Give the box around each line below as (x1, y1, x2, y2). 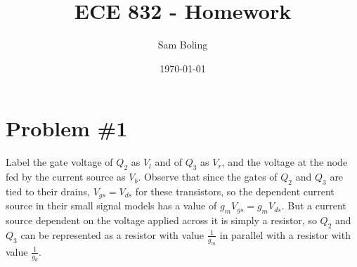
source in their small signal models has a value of (6, 198, 217, 213)
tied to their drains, (6, 183, 90, 198)
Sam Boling (157, 37, 208, 52)
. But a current (281, 198, 346, 213)
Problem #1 (6, 114, 128, 143)
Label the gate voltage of (6, 155, 113, 169)
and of (155, 155, 182, 169)
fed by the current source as (6, 169, 126, 184)
